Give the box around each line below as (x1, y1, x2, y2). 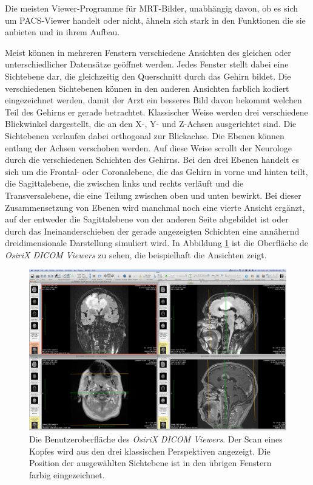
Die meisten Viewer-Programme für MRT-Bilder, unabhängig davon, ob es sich (5, 2, 298, 14)
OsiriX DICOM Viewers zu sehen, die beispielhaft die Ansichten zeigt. (5, 248, 267, 261)
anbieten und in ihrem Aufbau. (5, 26, 120, 38)
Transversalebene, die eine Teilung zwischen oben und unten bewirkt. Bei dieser (5, 188, 301, 201)
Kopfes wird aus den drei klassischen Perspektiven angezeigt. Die (29, 444, 271, 457)
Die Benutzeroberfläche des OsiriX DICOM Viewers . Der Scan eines (29, 433, 283, 445)
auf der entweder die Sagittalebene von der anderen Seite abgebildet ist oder (5, 213, 289, 225)
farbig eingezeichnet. (29, 468, 105, 481)
